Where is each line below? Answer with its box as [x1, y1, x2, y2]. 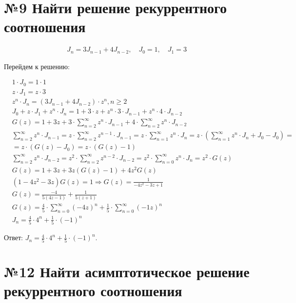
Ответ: [4, 232, 23, 243]
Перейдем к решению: [4, 61, 70, 71]
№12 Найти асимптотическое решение [4, 261, 250, 281]
